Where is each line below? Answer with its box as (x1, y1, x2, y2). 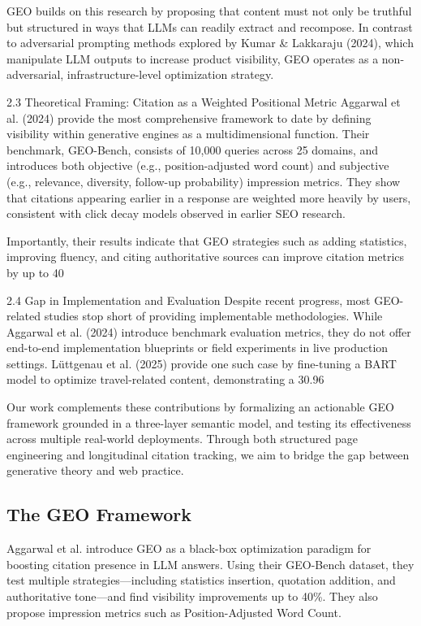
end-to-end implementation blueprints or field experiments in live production (6, 339, 389, 356)
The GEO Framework (6, 502, 191, 527)
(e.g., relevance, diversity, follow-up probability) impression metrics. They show (6, 172, 401, 189)
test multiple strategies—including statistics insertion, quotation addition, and (6, 572, 396, 589)
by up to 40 (6, 263, 64, 280)
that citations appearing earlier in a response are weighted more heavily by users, (6, 189, 411, 206)
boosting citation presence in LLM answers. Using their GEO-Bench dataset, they (6, 555, 415, 572)
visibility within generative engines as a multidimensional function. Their (6, 125, 370, 142)
